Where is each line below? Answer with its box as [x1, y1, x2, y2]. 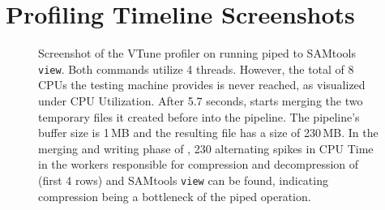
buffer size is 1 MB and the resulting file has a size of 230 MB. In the [38, 124, 379, 141]
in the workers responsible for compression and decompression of [38, 156, 359, 173]
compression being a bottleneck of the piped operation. [38, 187, 311, 204]
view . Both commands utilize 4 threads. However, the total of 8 [38, 60, 354, 77]
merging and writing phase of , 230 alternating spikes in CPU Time [38, 139, 374, 156]
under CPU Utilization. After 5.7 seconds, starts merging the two [38, 92, 363, 109]
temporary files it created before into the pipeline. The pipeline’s [38, 108, 360, 125]
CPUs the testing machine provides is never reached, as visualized [38, 76, 366, 93]
